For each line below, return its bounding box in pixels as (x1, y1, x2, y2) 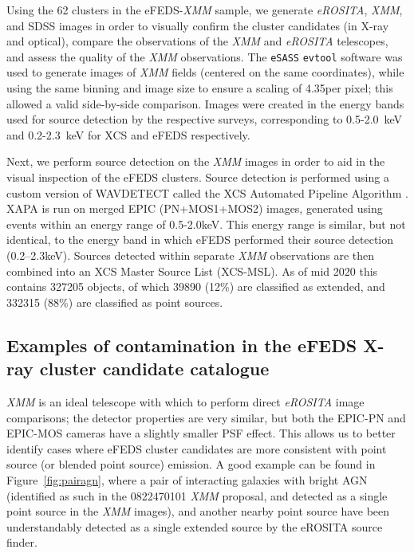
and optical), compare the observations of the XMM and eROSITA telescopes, (6, 33, 388, 49)
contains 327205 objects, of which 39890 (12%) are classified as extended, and (6, 278, 385, 295)
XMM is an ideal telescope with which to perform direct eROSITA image (6, 393, 365, 410)
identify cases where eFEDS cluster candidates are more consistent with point (6, 440, 387, 457)
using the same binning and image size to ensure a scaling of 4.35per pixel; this (6, 80, 393, 96)
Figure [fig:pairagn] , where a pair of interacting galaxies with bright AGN (6, 471, 368, 488)
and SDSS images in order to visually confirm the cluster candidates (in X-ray (6, 17, 389, 33)
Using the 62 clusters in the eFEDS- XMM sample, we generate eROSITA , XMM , (6, 2, 403, 18)
